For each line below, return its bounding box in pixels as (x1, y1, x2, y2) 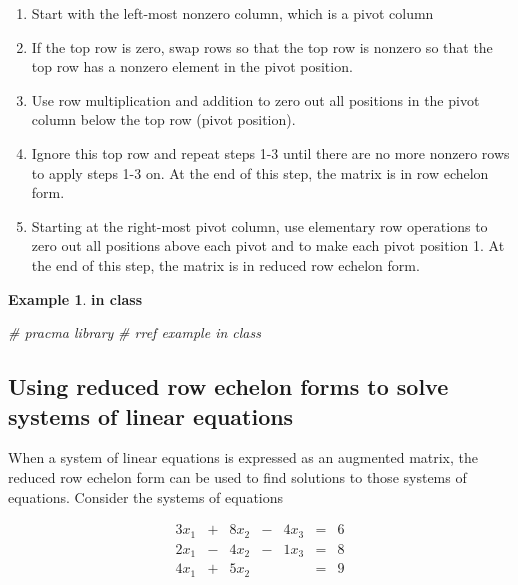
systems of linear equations (8, 400, 294, 431)
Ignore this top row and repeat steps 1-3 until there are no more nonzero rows (31, 142, 510, 163)
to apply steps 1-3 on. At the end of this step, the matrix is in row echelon (31, 162, 489, 183)
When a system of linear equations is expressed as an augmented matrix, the (8, 447, 479, 468)
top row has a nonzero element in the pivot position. (31, 56, 353, 77)
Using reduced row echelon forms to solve (8, 371, 449, 402)
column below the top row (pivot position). (31, 109, 296, 130)
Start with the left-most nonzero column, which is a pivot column (31, 3, 434, 23)
